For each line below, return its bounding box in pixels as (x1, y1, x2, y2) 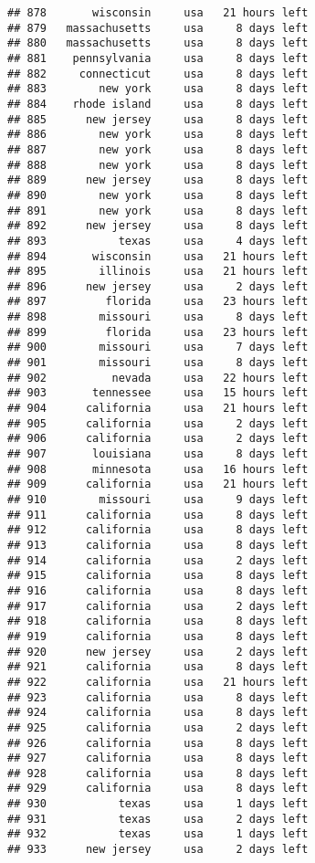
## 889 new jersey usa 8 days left (7, 174, 309, 187)
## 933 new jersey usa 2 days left (7, 843, 309, 857)
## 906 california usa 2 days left (7, 432, 309, 446)
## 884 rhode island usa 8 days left (7, 97, 309, 111)
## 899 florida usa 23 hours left (7, 325, 309, 339)
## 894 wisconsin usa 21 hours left (7, 249, 309, 263)
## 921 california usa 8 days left (7, 660, 309, 674)
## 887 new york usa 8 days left (7, 142, 309, 156)
